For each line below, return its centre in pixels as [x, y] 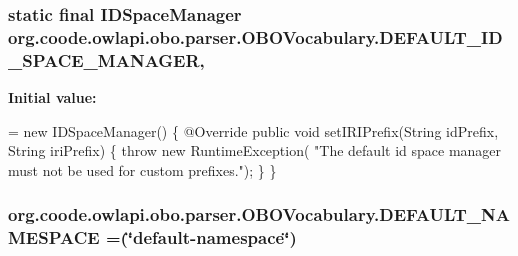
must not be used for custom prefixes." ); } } [142, 169]
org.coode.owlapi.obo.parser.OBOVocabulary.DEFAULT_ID [255, 36]
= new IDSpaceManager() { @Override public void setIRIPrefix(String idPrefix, [253, 130]
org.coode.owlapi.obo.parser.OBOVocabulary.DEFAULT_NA [259, 214]
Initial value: [52, 97]
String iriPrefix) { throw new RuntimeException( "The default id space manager [255, 150]
